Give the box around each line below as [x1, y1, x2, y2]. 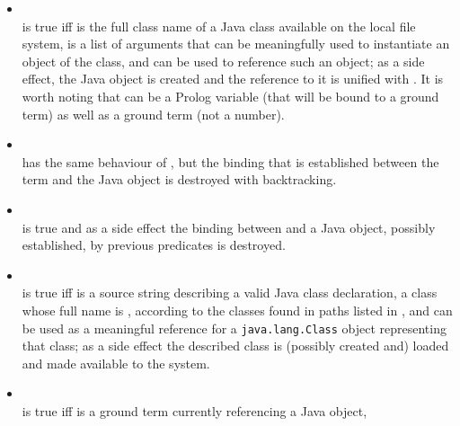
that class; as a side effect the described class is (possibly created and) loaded [22, 336, 449, 355]
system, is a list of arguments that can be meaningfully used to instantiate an [22, 34, 450, 53]
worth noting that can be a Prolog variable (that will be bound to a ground [22, 86, 439, 105]
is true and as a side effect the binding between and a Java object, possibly [22, 217, 436, 236]
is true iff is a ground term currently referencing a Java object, [22, 401, 367, 420]
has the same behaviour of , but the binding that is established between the [22, 152, 439, 171]
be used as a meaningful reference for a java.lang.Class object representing [22, 318, 447, 337]
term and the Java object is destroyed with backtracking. [22, 170, 337, 189]
